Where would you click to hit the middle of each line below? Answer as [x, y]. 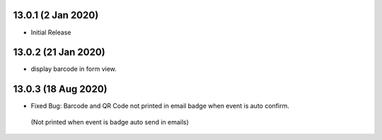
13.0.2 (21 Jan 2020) [59, 52]
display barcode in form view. [74, 69]
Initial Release [51, 32]
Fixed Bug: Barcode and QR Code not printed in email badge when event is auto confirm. [160, 106]
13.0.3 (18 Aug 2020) [60, 89]
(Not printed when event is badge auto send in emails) [110, 122]
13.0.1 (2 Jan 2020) [56, 15]
